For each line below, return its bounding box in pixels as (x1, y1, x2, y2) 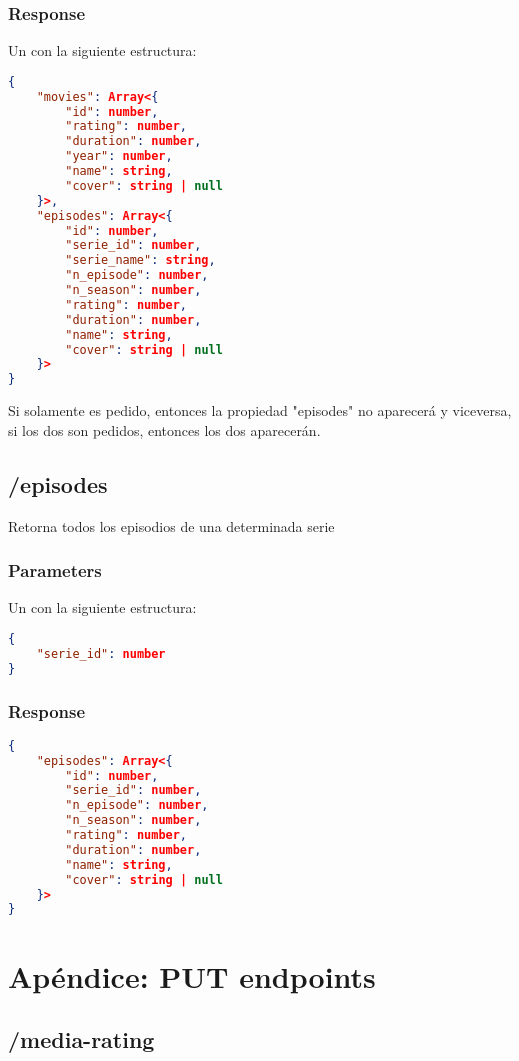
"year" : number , (65, 149, 173, 164)
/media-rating (8, 1024, 155, 1055)
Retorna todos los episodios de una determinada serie (8, 515, 335, 536)
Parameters (8, 558, 102, 583)
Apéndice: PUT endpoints (8, 955, 376, 996)
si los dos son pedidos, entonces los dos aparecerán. (8, 419, 321, 440)
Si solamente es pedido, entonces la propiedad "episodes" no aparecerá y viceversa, (8, 400, 512, 421)
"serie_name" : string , (65, 253, 216, 268)
